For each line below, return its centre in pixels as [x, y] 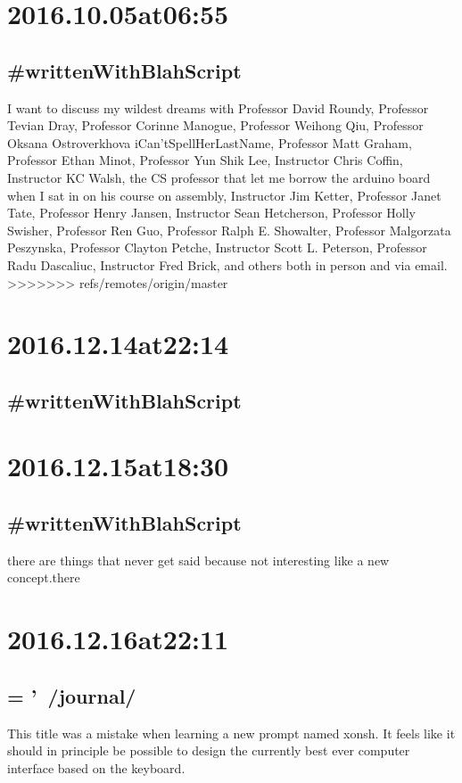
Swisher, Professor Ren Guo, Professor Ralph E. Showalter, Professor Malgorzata [229, 230]
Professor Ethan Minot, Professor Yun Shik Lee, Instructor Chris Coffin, [205, 160]
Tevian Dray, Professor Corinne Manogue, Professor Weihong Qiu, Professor [215, 125]
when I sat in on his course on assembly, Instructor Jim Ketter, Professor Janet [224, 195]
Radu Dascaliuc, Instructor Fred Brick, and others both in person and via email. [227, 264]
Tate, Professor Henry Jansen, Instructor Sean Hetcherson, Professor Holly [211, 213]
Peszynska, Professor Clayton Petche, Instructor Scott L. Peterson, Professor [217, 247]
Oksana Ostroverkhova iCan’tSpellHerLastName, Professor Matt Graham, [210, 142]
